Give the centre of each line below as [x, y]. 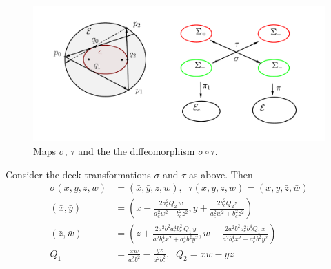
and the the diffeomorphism [137, 151]
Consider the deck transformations [78, 174]
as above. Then [221, 174]
